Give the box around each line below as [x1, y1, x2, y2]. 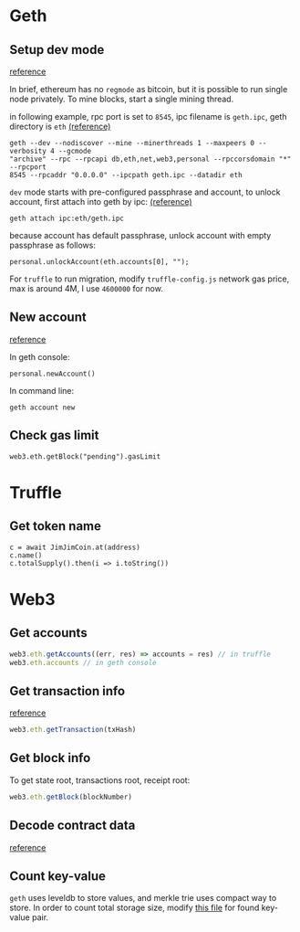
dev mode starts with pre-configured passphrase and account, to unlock [9, 186, 281, 197]
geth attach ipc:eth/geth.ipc [9, 214, 125, 223]
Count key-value [9, 868, 107, 884]
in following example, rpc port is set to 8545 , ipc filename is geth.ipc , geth [9, 111, 287, 122]
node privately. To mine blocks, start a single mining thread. [9, 93, 234, 104]
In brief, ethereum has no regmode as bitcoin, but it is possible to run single [9, 84, 288, 94]
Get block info [9, 750, 91, 766]
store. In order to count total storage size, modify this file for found [9, 902, 260, 914]
